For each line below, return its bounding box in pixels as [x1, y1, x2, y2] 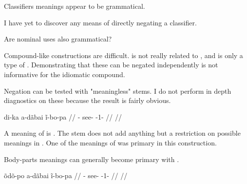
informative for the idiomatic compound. [4, 69, 125, 79]
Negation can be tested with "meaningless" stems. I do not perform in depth [4, 85, 231, 96]
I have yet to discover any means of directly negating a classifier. [4, 17, 197, 27]
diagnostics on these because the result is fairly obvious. [4, 95, 171, 105]
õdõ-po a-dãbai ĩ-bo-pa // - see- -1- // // [4, 170, 128, 181]
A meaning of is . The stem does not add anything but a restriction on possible [4, 128, 241, 138]
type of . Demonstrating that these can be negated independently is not [4, 60, 218, 70]
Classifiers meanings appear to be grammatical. [4, 1, 145, 11]
